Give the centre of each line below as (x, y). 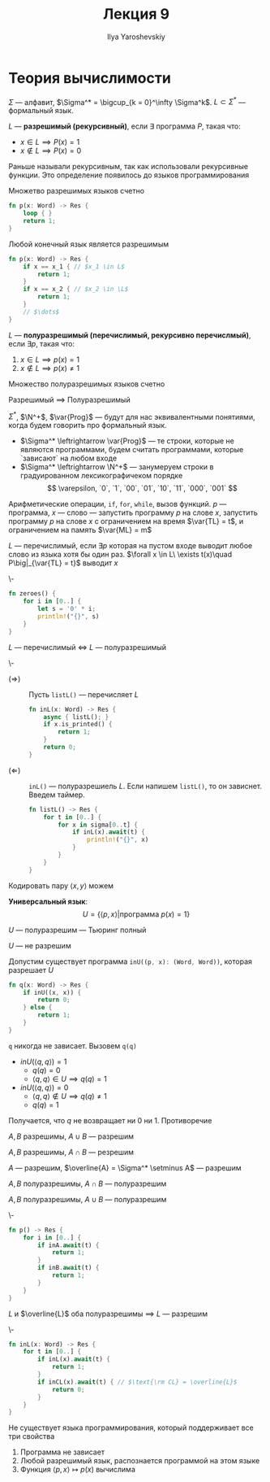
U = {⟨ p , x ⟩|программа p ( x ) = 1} (136, 914)
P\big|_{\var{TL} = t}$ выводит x (63, 563)
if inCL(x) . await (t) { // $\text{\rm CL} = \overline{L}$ (137, 1382)
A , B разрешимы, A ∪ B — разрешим (71, 1136)
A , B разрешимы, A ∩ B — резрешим (71, 1152)
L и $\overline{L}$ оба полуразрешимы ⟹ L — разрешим (108, 1314)
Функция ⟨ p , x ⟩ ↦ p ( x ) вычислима (78, 1470)
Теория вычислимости (90, 78)
